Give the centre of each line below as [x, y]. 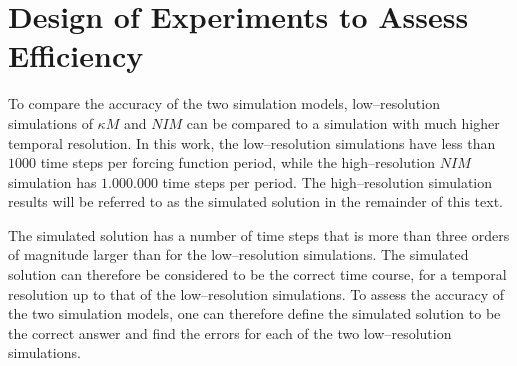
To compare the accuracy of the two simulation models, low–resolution [224, 103]
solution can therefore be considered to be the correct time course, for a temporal [257, 274]
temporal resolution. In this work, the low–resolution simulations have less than [252, 142]
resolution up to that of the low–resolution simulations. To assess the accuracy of [256, 293]
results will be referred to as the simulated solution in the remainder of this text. [255, 201]
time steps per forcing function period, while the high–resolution [238, 162]
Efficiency [76, 55]
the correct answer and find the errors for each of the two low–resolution [230, 332]
